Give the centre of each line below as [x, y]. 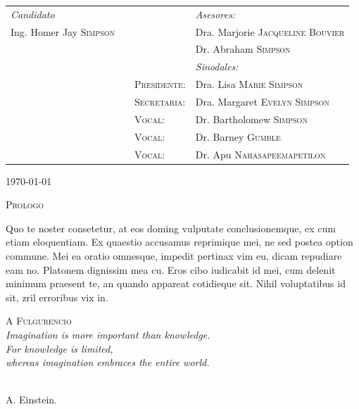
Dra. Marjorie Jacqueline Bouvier [270, 31]
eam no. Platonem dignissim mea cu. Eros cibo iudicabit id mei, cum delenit [171, 269]
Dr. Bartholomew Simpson [251, 119]
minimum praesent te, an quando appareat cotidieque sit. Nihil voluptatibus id [176, 283]
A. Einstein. [32, 399]
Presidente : [160, 84]
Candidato [33, 14]
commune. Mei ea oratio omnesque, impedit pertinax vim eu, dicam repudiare [174, 255]
